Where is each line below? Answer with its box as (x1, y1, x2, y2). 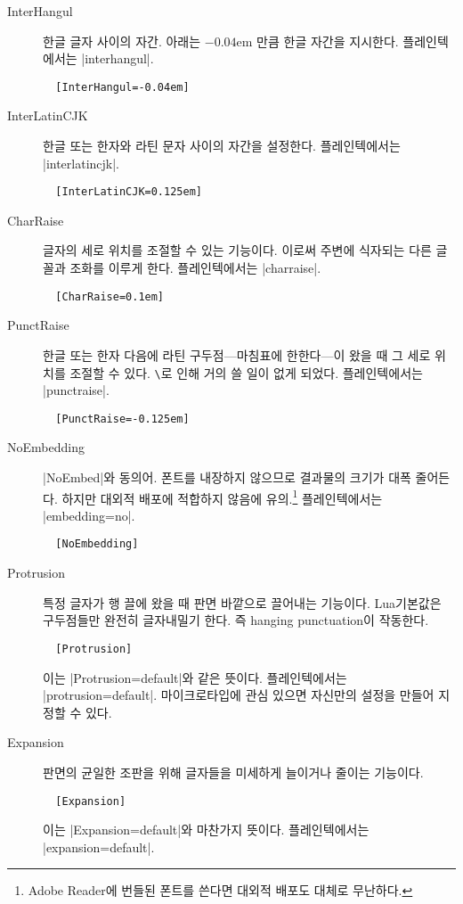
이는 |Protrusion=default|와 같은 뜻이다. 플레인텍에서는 (43, 668, 347, 686)
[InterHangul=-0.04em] (55, 80, 190, 94)
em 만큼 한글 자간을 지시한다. (236, 31, 399, 50)
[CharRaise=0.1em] (55, 290, 165, 303)
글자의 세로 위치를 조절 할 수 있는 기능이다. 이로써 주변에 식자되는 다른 (43, 241, 432, 259)
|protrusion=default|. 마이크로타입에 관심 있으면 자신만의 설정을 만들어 (43, 686, 435, 704)
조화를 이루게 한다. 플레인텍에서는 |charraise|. (69, 259, 321, 277)
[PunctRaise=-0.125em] (55, 412, 190, 425)
